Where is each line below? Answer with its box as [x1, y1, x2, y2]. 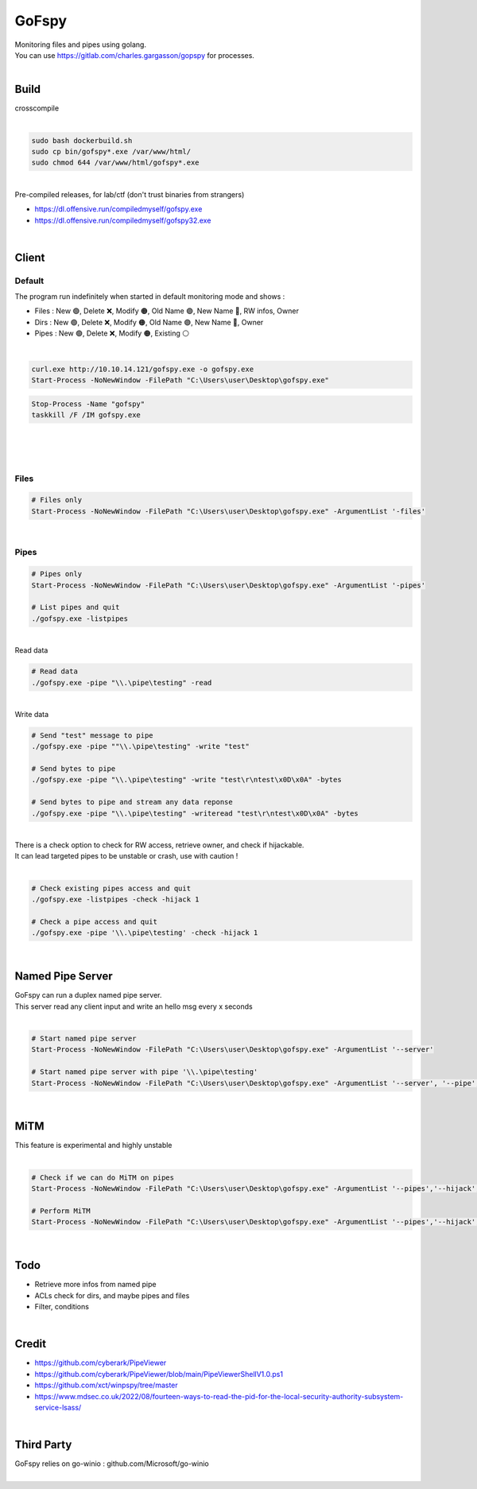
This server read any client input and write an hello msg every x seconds [14, 1002, 254, 1011]
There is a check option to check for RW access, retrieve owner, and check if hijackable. [14, 840, 304, 850]
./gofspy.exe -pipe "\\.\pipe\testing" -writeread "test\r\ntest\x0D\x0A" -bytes [31, 808, 359, 818]
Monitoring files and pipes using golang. [14, 40, 147, 49]
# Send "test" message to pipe [31, 731, 154, 739]
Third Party [14, 1438, 72, 1452]
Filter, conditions [34, 1302, 89, 1312]
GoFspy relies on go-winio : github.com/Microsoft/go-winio [14, 1459, 210, 1468]
